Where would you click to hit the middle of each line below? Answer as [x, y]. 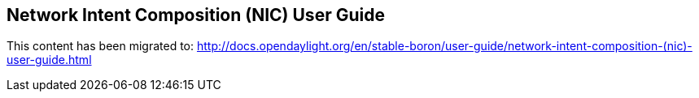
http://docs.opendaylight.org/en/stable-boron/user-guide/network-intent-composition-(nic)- [444, 46]
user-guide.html [49, 60]
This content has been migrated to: [100, 46]
